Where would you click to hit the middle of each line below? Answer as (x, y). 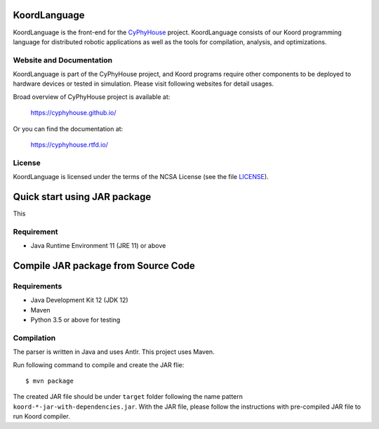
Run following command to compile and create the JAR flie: (99, 364)
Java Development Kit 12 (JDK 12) (80, 300)
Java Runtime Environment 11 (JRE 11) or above (98, 246)
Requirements (38, 286)
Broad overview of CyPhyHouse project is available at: (92, 97)
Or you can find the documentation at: (68, 128)
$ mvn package (49, 381)
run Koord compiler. (41, 416)
